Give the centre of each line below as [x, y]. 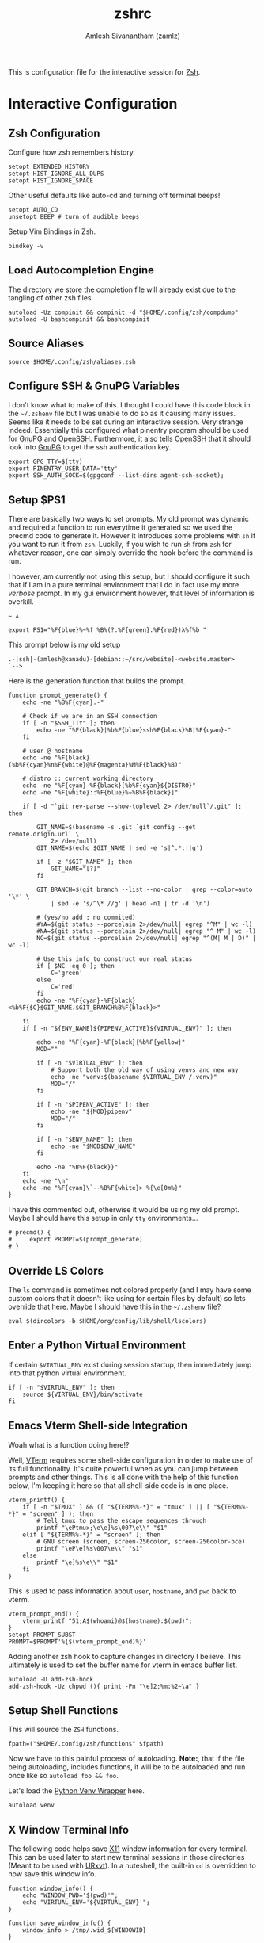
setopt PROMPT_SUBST [42, 1635]
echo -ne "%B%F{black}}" [77, 1167]
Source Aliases [46, 344]
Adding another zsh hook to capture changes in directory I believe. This [125, 1656]
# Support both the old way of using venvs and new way [144, 1070]
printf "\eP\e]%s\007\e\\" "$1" [90, 1548]
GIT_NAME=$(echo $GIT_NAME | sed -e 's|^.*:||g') [120, 848]
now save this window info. [53, 1874]
